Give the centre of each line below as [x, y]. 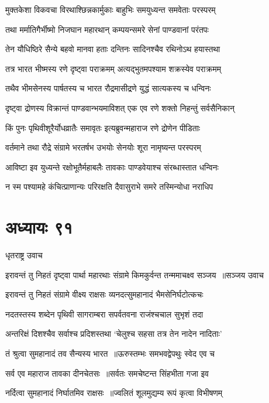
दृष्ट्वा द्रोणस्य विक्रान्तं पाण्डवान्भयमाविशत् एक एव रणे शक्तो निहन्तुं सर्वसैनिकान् [120, 107]
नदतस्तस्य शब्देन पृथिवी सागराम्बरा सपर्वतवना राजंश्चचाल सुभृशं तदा [104, 314]
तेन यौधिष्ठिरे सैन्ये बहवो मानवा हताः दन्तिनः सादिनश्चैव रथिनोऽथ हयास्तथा [113, 49]
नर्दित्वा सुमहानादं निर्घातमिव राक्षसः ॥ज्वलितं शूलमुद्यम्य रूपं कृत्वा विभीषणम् [114, 393]
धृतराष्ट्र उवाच [24, 255]
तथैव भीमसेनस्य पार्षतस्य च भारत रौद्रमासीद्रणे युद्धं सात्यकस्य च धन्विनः [108, 88]
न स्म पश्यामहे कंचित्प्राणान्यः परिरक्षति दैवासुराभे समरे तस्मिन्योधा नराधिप [109, 187]
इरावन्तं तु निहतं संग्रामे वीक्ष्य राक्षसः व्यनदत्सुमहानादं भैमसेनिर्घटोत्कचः [104, 294]
